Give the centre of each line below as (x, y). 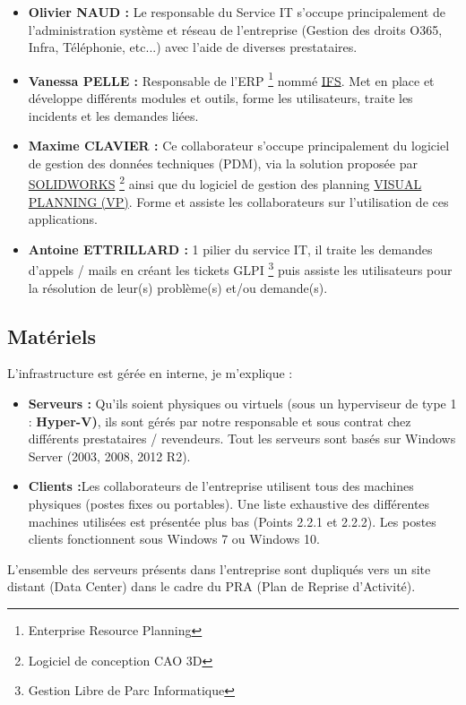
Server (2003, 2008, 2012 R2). (109, 456)
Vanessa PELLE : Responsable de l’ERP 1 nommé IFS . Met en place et (231, 79)
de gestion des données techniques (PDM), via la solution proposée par (223, 163)
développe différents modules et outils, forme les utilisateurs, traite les (220, 98)
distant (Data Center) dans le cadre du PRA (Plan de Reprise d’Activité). (211, 586)
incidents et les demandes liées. (113, 115)
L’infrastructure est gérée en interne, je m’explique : (150, 373)
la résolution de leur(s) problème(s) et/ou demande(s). (178, 287)
